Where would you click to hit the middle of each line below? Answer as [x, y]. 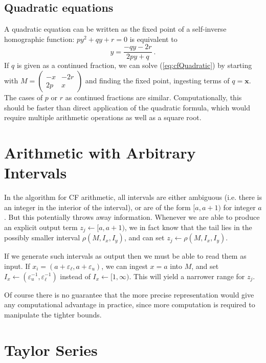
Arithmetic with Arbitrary [100, 153]
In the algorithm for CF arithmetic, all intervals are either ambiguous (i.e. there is [133, 197]
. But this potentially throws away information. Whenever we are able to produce [132, 217]
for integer [239, 207]
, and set [205, 266]
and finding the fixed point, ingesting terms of [157, 81]
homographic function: [39, 39]
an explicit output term [41, 227]
